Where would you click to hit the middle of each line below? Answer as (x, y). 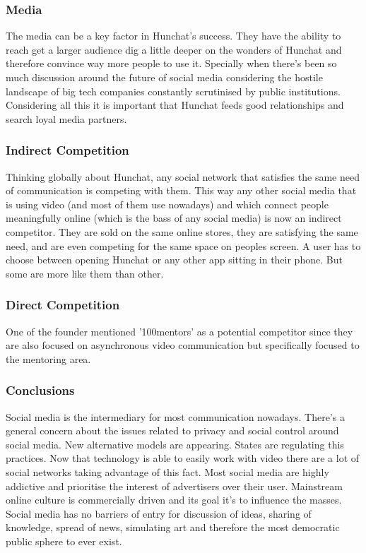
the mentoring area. (48, 358)
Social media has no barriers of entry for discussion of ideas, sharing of (159, 513)
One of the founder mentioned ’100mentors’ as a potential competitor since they (179, 331)
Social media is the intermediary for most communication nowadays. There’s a (175, 416)
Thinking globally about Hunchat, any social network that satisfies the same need (183, 176)
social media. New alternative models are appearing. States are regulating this (175, 444)
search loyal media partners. (66, 118)
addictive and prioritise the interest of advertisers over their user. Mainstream (174, 486)
